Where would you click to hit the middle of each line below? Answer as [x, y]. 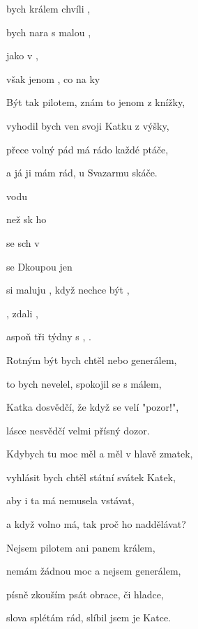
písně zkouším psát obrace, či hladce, [85, 594]
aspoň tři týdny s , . [49, 336]
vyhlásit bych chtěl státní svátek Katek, [91, 477]
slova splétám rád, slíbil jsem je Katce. [89, 617]
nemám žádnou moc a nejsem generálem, [94, 571]
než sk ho [26, 219]
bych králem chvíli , [48, 8]
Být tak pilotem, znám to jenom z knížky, [96, 102]
